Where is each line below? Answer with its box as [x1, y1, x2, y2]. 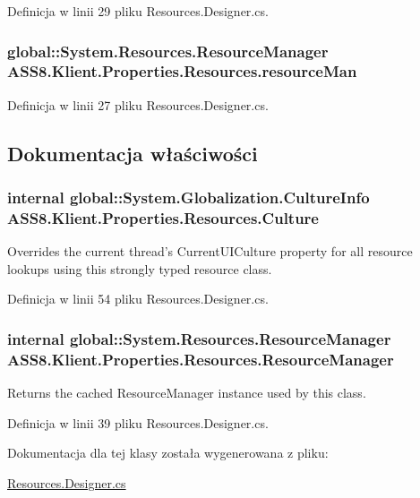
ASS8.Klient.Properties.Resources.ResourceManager [7, 348, 394, 370]
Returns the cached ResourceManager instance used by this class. [7, 383, 366, 402]
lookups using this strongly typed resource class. [7, 259, 272, 278]
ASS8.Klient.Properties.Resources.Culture [7, 206, 319, 228]
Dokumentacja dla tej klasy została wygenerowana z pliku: [7, 443, 329, 462]
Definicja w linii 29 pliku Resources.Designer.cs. [7, 2, 269, 20]
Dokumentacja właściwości [7, 139, 258, 167]
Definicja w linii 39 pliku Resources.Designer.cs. [7, 413, 269, 432]
